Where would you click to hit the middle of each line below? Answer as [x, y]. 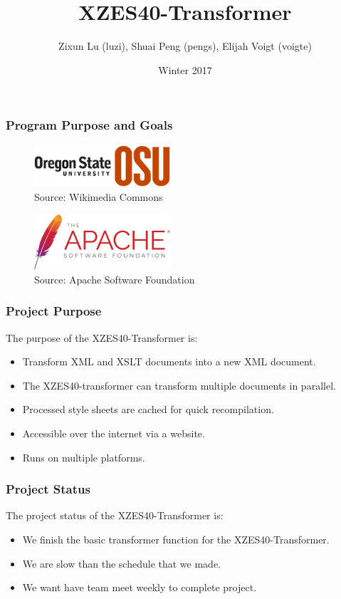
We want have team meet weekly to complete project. [139, 587]
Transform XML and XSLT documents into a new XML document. [169, 361]
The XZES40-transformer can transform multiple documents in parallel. [179, 385]
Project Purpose [54, 311]
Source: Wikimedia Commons [99, 197]
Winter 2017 [185, 69]
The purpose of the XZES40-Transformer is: [102, 337]
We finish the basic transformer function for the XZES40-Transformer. [176, 539]
